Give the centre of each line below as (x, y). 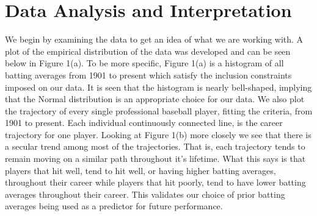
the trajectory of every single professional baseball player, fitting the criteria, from (159, 110)
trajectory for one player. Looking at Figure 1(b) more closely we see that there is (158, 134)
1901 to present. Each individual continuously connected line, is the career (144, 123)
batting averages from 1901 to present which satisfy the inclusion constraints (148, 75)
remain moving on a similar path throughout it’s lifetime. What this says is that (155, 159)
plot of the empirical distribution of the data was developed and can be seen (148, 51)
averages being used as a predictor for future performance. (114, 206)
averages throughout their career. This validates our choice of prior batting (145, 194)
